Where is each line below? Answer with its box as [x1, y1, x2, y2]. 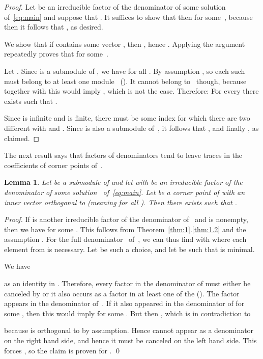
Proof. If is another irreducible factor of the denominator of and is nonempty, [4, 214, 248, 225]
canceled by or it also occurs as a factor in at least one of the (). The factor [4, 288, 240, 298]
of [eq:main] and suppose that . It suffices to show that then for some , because [4, 11, 253, 22]
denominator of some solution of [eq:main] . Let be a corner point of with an [4, 186, 245, 197]
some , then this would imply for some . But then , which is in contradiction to [4, 308, 251, 318]
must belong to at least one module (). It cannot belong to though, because [4, 75, 247, 86]
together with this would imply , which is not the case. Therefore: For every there [4, 86, 259, 96]
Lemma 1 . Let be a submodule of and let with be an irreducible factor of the [4, 177, 243, 187]
